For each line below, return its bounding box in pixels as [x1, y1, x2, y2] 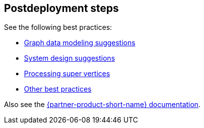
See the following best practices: [4, 23, 112, 32]
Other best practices [24, 85, 91, 94]
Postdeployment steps [4, 2, 119, 14]
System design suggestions [24, 54, 115, 63]
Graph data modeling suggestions [24, 38, 135, 47]
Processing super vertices [24, 69, 110, 78]
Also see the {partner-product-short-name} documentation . [4, 100, 200, 109]
